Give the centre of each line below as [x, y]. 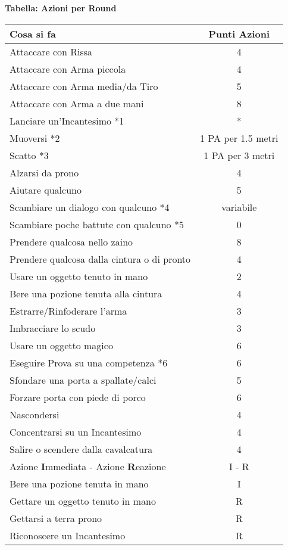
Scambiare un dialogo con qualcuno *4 [90, 207]
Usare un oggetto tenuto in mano [79, 276]
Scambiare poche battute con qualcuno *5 [97, 224]
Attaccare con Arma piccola [68, 69]
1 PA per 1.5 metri [239, 138]
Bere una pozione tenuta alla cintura [86, 293]
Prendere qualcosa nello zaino [71, 241]
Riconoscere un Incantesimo [68, 535]
